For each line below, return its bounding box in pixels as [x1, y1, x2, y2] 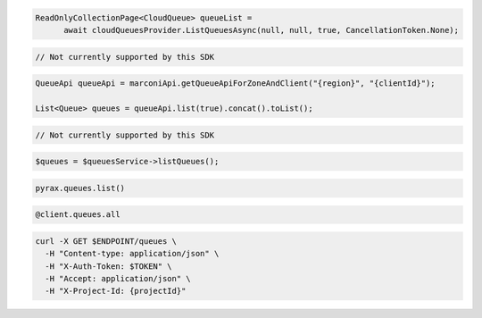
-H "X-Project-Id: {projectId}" [45, 286, 187, 297]
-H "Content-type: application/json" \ [45, 248, 220, 259]
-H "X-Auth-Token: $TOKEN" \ [45, 261, 173, 272]
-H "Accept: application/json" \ [45, 273, 191, 283]
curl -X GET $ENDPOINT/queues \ [35, 236, 178, 246]
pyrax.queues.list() [35, 183, 125, 193]
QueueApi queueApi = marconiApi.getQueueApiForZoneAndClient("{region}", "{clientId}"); [35, 79, 436, 88]
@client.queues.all [35, 210, 120, 220]
